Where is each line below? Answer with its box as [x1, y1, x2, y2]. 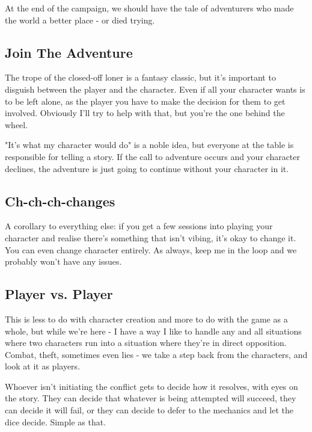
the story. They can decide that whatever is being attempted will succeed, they [5, 392, 296, 404]
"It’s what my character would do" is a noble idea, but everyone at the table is [5, 138, 294, 151]
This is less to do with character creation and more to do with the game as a [5, 312, 288, 325]
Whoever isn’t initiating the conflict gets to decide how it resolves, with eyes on [5, 380, 298, 392]
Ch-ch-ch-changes [5, 191, 115, 210]
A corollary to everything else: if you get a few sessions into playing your [5, 220, 273, 232]
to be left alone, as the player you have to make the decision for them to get [5, 94, 286, 107]
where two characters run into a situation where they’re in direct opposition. [5, 336, 287, 349]
